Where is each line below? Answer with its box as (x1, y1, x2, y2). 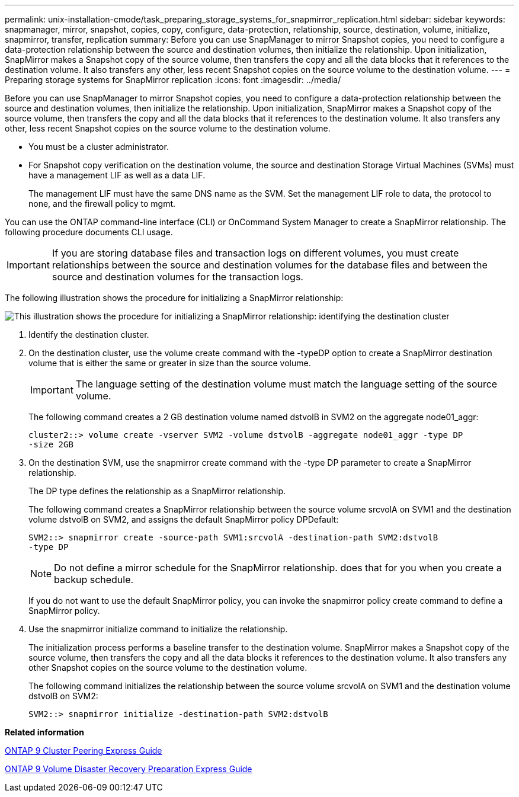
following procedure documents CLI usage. (5, 227, 173, 237)
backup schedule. (54, 574, 134, 585)
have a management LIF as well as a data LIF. (28, 170, 206, 180)
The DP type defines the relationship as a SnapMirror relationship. (28, 486, 286, 496)
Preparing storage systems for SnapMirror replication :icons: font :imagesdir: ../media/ (5, 75, 341, 85)
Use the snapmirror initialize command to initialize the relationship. (28, 624, 288, 634)
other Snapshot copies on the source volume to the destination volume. (28, 662, 307, 673)
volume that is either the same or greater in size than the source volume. (28, 358, 311, 368)
